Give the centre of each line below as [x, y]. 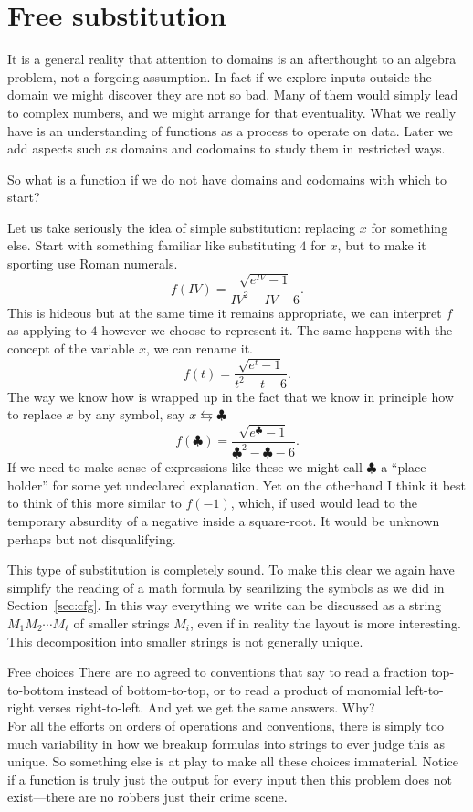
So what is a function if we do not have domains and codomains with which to [227, 179]
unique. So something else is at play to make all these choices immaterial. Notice [233, 761]
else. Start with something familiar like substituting [152, 245]
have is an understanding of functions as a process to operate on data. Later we [230, 130]
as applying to [47, 330]
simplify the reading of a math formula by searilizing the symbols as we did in [226, 587]
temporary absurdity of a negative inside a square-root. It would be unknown [224, 521]
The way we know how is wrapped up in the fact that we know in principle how [231, 396]
